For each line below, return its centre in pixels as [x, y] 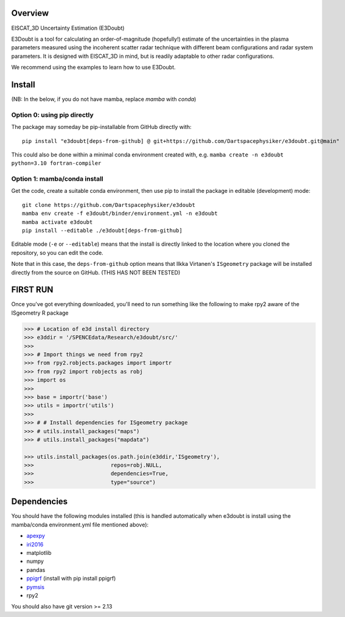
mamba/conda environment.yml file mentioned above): [80, 525]
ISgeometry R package [40, 313]
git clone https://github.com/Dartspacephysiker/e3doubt [109, 205]
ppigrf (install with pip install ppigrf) [71, 579]
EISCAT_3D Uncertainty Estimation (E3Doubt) [68, 28]
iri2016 [35, 544]
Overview [30, 13]
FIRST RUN [32, 290]
